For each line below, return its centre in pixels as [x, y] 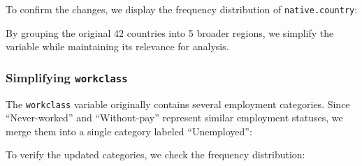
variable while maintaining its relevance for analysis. [117, 46]
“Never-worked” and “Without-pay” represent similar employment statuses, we [174, 118]
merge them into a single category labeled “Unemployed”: [129, 131]
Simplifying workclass [67, 77]
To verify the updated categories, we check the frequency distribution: [155, 154]
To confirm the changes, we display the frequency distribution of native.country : [182, 9]
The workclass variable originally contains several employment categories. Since [178, 104]
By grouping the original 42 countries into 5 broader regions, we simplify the [170, 32]
